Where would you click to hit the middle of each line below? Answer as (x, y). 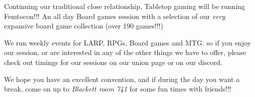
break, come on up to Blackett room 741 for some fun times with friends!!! (118, 89)
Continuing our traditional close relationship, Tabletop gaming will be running (125, 6)
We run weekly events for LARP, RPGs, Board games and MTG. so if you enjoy (127, 42)
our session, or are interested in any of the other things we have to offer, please (125, 52)
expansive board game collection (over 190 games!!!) (84, 26)
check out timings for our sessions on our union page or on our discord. (113, 62)
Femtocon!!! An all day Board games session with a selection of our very (115, 16)
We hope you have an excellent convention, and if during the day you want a (122, 79)
